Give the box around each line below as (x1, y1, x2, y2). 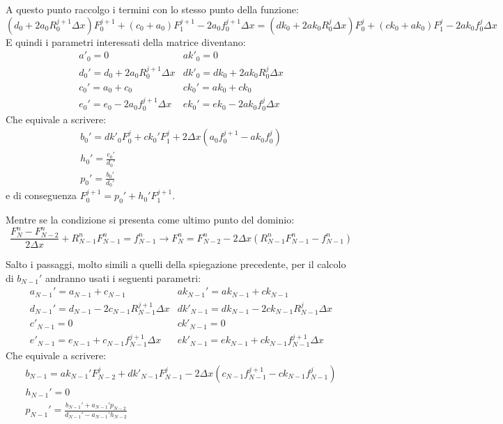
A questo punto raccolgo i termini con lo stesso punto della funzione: (6, 2, 299, 16)
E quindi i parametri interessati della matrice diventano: (6, 34, 246, 49)
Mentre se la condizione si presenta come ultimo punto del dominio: (6, 212, 295, 227)
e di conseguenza (6, 188, 77, 203)
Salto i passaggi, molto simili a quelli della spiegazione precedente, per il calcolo (6, 257, 346, 272)
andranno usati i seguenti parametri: (45, 270, 201, 285)
